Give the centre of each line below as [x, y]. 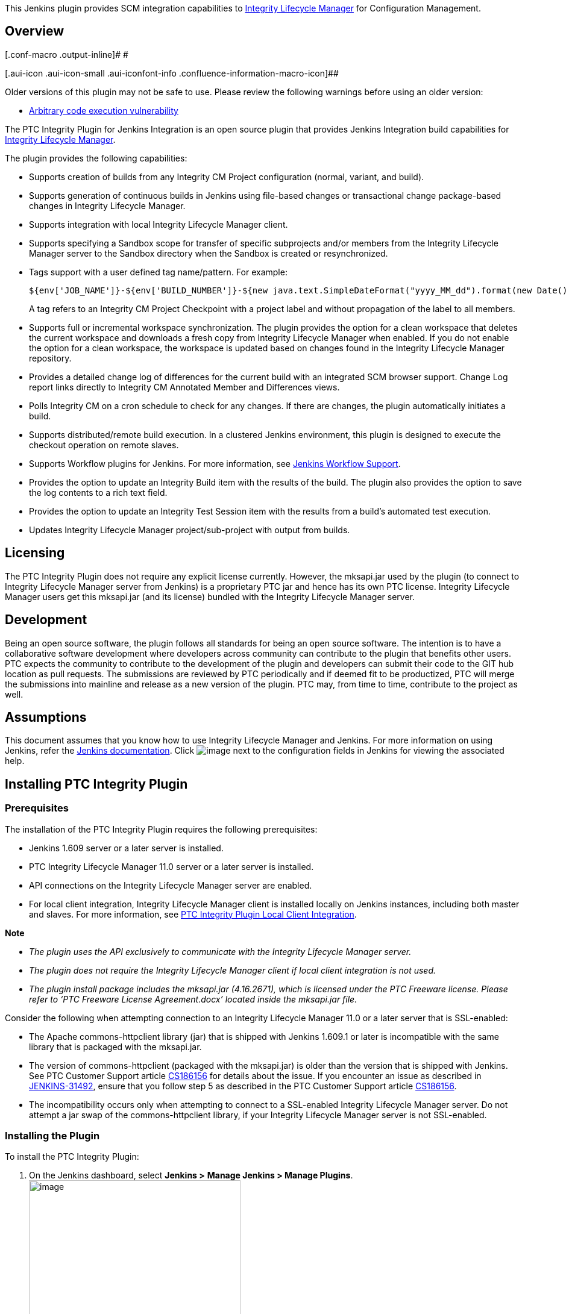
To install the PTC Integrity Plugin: [72, 1157]
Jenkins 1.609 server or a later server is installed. [126, 848]
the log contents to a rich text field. [98, 492]
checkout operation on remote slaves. [104, 445]
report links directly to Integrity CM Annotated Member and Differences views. [184, 387]
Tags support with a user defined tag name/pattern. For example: [158, 272]
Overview [35, 31]
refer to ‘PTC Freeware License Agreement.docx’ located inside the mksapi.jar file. [193, 999]
